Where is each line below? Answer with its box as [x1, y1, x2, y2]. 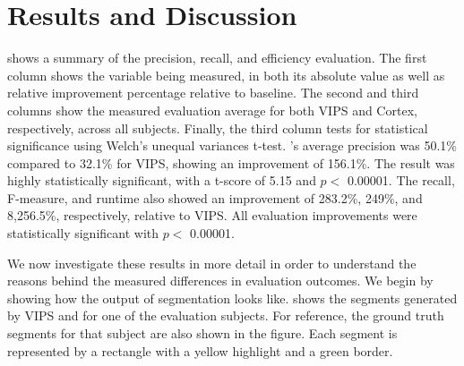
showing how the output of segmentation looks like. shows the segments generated [7, 288, 458, 307]
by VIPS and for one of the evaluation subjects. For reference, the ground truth [7, 306, 444, 325]
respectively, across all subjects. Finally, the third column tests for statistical [7, 118, 428, 137]
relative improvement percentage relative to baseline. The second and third [7, 83, 419, 102]
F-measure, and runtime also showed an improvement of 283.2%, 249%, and [7, 188, 423, 207]
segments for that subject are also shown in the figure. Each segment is [7, 324, 398, 343]
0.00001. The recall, [347, 171, 455, 190]
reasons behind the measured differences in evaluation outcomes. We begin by [7, 271, 434, 290]
